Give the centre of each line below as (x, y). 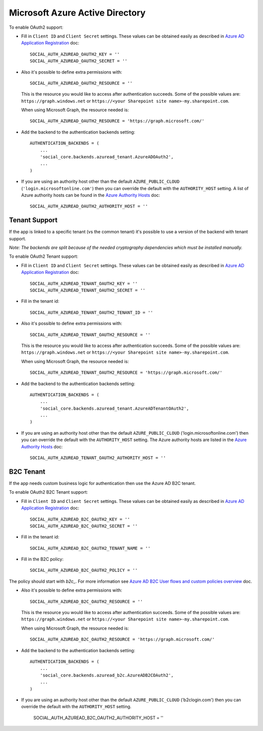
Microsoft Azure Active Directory (77, 13)
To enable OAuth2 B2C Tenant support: (48, 492)
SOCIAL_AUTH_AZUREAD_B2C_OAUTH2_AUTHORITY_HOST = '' (98, 718)
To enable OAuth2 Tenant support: (44, 256)
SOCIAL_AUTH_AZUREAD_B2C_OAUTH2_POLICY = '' (84, 570)
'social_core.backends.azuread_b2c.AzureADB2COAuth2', (107, 675)
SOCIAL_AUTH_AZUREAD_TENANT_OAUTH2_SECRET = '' (88, 290)
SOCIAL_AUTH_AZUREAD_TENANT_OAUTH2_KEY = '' (84, 283)
